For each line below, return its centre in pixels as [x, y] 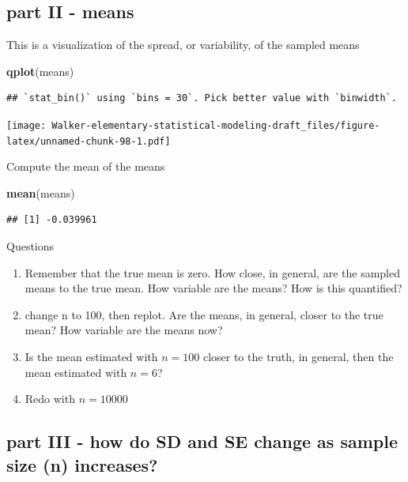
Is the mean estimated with [91, 357]
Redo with [50, 399]
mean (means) [41, 192]
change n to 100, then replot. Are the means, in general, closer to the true [204, 314]
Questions [30, 246]
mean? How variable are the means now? [124, 330]
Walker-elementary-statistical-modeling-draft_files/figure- [216, 125]
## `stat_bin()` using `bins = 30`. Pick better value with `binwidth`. [202, 98]
